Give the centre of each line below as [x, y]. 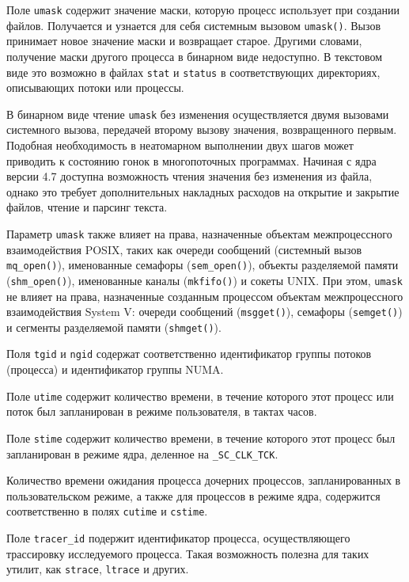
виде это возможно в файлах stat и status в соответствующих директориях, [193, 72]
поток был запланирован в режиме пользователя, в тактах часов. [162, 411]
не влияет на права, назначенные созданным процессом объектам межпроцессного [205, 296]
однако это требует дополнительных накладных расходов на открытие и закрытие [203, 191]
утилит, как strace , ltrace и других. [98, 569]
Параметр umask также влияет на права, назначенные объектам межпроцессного [199, 233]
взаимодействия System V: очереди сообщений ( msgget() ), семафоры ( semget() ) [204, 312]
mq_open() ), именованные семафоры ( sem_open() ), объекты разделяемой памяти [203, 265]
